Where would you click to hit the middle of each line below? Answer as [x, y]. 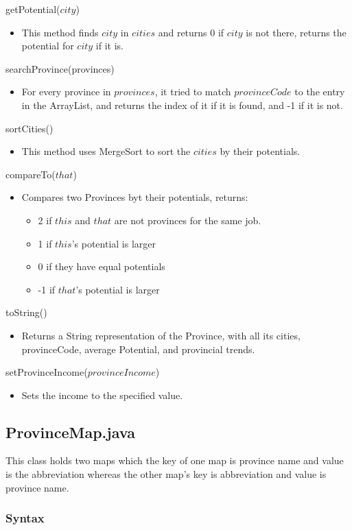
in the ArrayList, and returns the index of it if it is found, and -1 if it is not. [182, 105]
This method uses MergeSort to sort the [106, 151]
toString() [26, 312]
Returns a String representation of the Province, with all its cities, [161, 335]
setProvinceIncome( [47, 372]
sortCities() [30, 128]
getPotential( [33, 9]
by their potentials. [260, 151]
